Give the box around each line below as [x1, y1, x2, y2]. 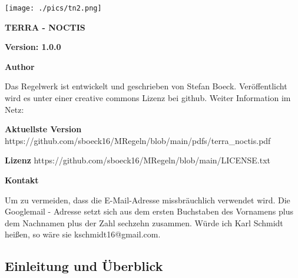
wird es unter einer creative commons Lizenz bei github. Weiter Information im [5, 92, 291, 104]
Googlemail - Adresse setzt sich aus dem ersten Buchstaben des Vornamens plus [5, 205, 293, 217]
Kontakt [5, 174, 39, 186]
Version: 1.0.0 [5, 41, 61, 53]
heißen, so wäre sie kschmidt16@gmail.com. [5, 228, 161, 240]
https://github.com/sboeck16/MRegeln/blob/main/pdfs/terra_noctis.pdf [5, 134, 271, 146]
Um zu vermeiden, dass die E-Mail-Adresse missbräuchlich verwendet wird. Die [5, 193, 290, 206]
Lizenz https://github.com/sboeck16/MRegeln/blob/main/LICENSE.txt [5, 154, 271, 166]
